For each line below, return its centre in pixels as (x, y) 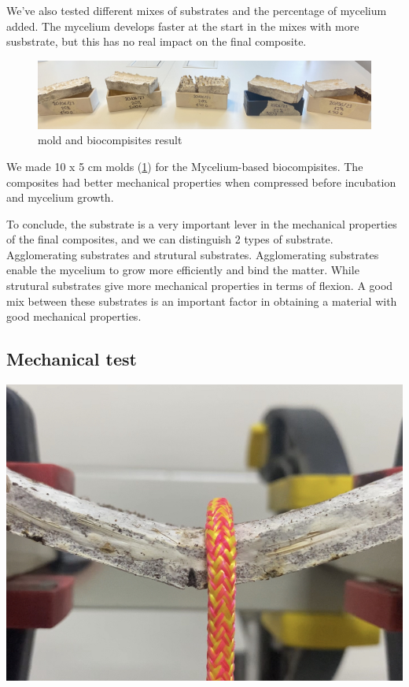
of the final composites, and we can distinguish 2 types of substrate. (170, 239)
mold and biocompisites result (110, 140)
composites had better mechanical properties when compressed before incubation (201, 182)
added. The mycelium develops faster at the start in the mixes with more (183, 26)
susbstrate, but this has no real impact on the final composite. (157, 41)
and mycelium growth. (60, 197)
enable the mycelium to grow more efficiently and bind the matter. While (183, 270)
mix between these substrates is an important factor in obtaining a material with (202, 301)
